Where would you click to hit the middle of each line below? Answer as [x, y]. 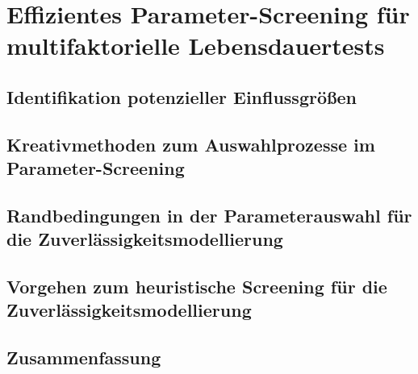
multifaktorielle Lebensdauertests [196, 46]
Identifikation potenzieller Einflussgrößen [182, 96]
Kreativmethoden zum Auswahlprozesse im [191, 144]
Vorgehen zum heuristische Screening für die [197, 287]
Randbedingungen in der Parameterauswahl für [209, 215]
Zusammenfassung [84, 357]
